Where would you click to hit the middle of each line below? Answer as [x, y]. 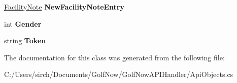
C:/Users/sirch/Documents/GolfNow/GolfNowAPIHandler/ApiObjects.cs [119, 74]
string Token [25, 40]
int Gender [23, 23]
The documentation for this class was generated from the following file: [114, 57]
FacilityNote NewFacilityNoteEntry [64, 7]
